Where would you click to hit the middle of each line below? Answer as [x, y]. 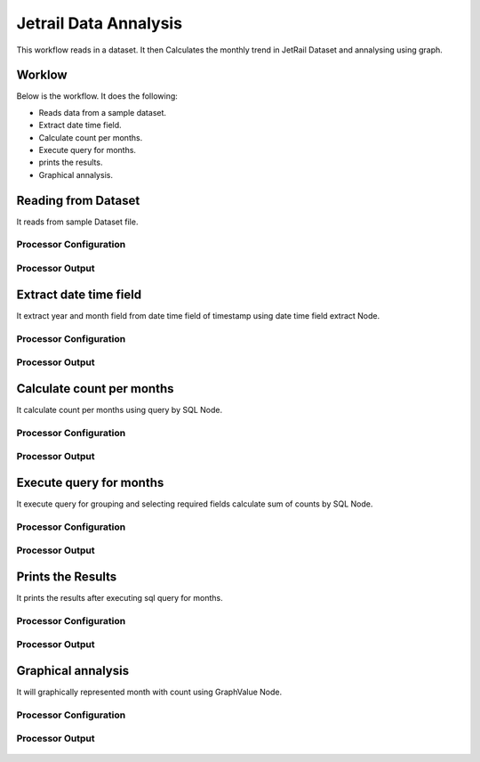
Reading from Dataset [78, 200]
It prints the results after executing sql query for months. [120, 597]
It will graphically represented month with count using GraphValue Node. [149, 692]
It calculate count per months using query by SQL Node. [119, 409]
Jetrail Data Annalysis [99, 23]
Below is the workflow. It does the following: [97, 96]
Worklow [42, 75]
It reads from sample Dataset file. [77, 222]
